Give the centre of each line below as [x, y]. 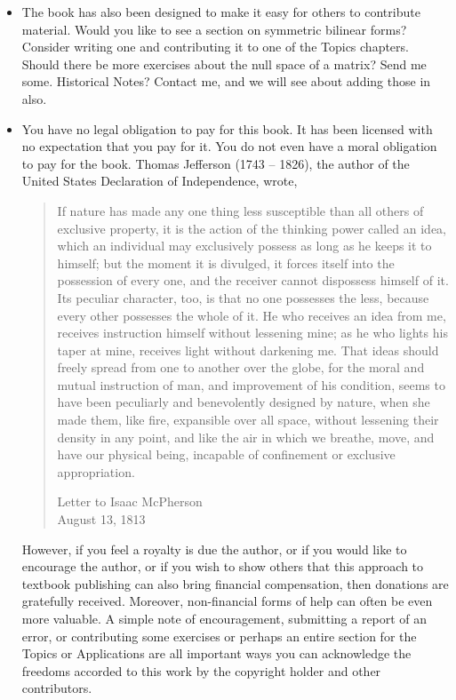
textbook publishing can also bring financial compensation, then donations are [235, 583]
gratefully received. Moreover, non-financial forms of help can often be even [227, 601]
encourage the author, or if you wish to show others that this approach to [223, 566]
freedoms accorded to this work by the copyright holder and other [201, 670]
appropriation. [96, 471]
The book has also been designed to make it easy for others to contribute [221, 12]
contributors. [57, 688]
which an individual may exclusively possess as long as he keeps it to [244, 246]
